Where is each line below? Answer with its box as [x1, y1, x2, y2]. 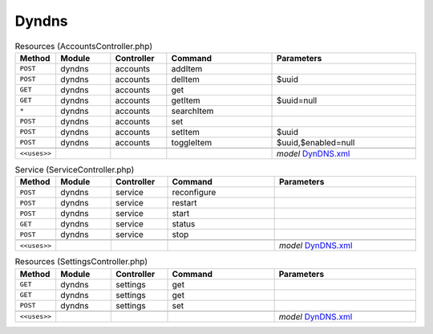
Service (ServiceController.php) [14, 165, 135, 176]
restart [172, 198, 197, 209]
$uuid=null [277, 95, 318, 106]
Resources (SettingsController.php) [14, 256, 148, 267]
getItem [171, 95, 200, 106]
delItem [171, 73, 200, 84]
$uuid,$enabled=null [277, 136, 355, 148]
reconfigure [172, 187, 216, 198]
